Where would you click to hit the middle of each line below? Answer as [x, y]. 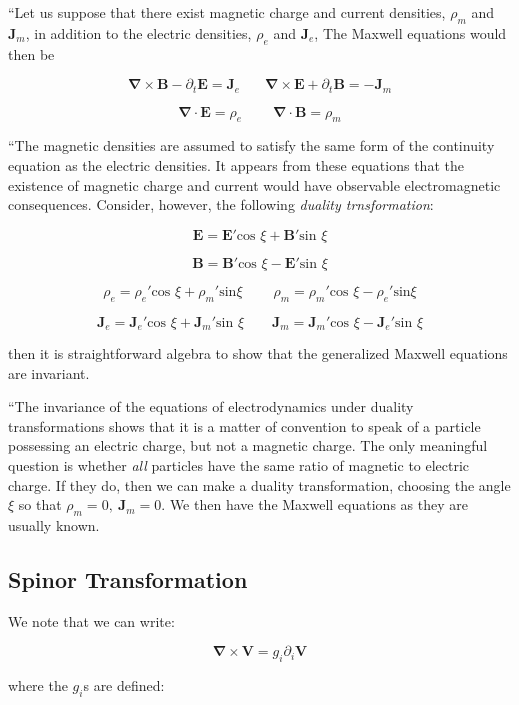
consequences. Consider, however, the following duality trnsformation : [221, 204]
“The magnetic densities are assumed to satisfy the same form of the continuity [251, 145]
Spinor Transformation [128, 579]
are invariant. [49, 372]
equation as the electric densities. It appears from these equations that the [236, 165]
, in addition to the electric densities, [138, 32]
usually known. [54, 525]
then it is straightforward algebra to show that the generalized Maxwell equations [258, 353]
